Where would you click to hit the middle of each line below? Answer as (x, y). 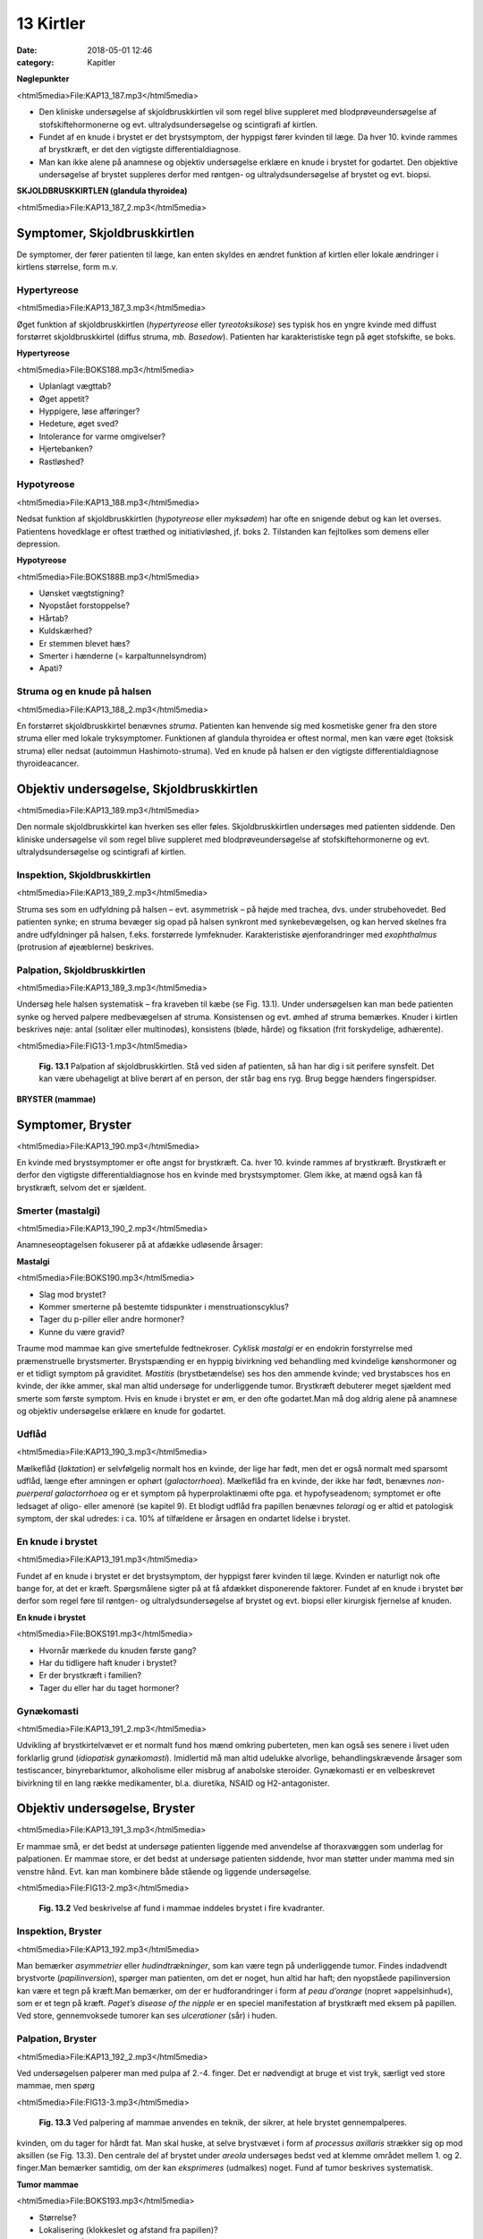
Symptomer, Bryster (74, 1124)
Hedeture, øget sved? (79, 424)
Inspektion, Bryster (59, 1932)
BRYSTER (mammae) (56, 1099)
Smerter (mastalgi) (59, 1211)
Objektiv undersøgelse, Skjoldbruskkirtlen (137, 789)
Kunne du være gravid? (82, 1332)
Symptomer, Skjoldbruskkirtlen (106, 233)
